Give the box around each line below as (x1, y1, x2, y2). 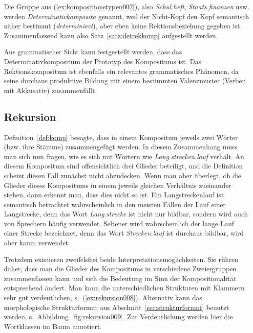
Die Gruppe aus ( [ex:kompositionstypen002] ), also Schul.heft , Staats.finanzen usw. (4, 1, 250, 11)
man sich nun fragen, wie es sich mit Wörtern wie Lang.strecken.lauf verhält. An (4, 151, 244, 161)
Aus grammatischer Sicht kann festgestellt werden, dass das (4, 47, 182, 57)
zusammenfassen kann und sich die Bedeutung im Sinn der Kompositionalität (4, 273, 236, 283)
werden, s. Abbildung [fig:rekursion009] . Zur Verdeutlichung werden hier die (4, 311, 233, 322)
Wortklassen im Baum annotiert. (4, 321, 102, 331)
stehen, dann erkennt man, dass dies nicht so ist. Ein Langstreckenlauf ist (4, 190, 224, 200)
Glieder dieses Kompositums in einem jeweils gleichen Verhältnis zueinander (4, 180, 232, 190)
